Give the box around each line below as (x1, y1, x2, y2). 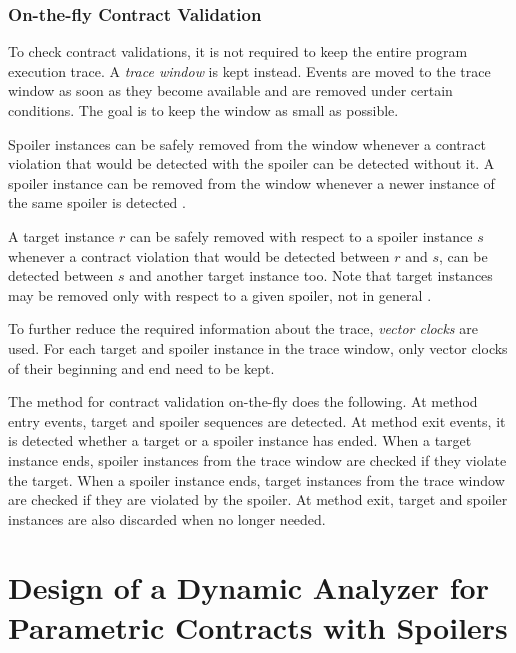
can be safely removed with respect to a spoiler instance (129, 225, 473, 246)
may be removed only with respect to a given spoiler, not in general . (8, 284, 432, 305)
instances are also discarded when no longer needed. (8, 508, 326, 529)
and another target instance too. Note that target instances (129, 265, 493, 286)
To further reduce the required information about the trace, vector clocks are (8, 318, 478, 339)
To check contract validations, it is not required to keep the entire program (8, 41, 468, 62)
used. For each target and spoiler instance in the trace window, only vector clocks (8, 337, 508, 358)
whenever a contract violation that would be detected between (8, 245, 390, 266)
